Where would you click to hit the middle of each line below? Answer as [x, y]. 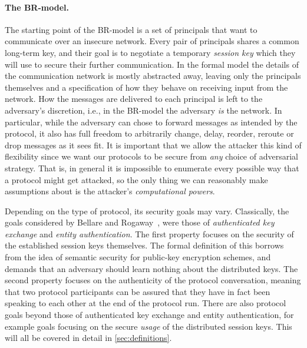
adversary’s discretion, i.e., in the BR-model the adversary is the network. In [143, 110]
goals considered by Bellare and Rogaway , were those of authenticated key [140, 222]
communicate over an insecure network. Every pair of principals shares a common [152, 41]
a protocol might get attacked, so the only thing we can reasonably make [136, 179]
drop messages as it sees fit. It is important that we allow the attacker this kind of [153, 145]
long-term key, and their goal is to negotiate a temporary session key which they [150, 52]
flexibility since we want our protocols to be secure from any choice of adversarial [151, 156]
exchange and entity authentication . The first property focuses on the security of [149, 233]
